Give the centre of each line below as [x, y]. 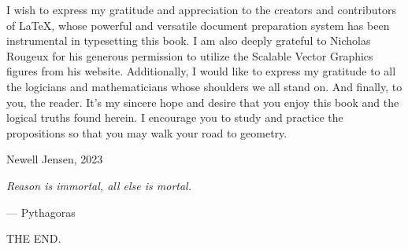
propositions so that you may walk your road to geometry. [147, 132]
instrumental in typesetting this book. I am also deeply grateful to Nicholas [189, 40]
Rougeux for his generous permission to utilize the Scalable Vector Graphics [190, 55]
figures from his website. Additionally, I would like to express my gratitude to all [201, 71]
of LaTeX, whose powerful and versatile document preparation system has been [198, 25]
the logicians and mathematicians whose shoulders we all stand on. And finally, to [204, 86]
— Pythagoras [41, 212]
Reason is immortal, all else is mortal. [99, 185]
